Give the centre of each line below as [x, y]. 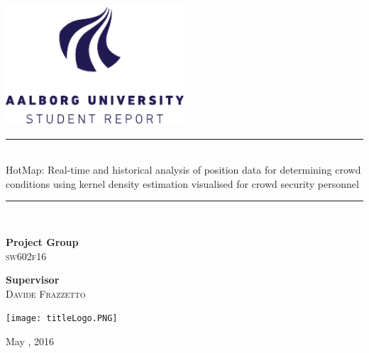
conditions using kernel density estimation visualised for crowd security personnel [182, 183]
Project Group [42, 242]
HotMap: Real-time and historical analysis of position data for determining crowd [183, 170]
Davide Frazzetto [46, 293]
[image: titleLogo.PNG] [62, 319]
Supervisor [33, 280]
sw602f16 [26, 256]
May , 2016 [30, 341]
